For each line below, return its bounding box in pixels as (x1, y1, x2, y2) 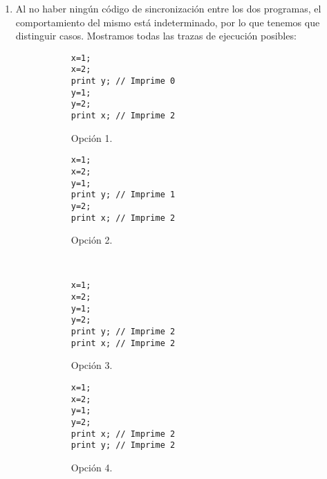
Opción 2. (71, 233, 113, 247)
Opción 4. (71, 460, 113, 474)
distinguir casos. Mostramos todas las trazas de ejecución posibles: (15, 28, 297, 43)
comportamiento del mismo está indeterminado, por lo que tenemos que (15, 15, 320, 29)
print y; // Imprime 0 (71, 76, 176, 87)
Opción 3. (71, 358, 113, 372)
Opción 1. (71, 130, 113, 145)
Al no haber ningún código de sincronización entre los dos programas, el (15, 1, 321, 15)
